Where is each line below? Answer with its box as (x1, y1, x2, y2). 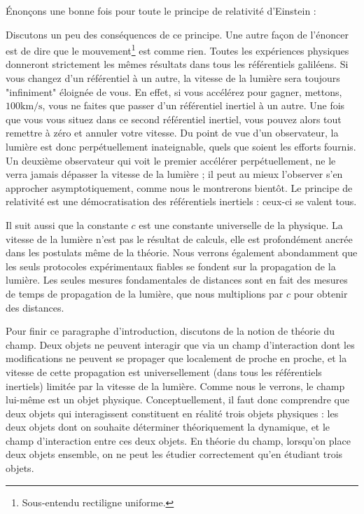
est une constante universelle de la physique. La (139, 217, 343, 232)
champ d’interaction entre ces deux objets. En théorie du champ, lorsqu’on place (6, 433, 351, 447)
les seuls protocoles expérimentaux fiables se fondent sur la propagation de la (6, 258, 336, 273)
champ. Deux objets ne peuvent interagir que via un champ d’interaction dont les (6, 337, 355, 352)
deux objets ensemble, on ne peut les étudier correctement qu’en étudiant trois (6, 447, 343, 461)
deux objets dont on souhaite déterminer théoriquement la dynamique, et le (6, 419, 330, 434)
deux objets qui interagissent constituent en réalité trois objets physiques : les (6, 405, 339, 420)
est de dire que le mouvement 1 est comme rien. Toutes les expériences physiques (6, 41, 349, 57)
